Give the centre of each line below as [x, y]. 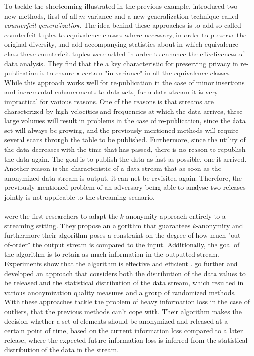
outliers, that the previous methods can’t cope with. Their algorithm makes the [123, 311]
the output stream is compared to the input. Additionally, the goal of [136, 244]
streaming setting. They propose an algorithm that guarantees [98, 225]
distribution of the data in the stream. [61, 349]
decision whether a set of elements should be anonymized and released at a [116, 321]
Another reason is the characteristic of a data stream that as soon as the [113, 168]
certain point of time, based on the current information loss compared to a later [124, 330]
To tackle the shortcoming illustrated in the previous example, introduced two [121, 6]
